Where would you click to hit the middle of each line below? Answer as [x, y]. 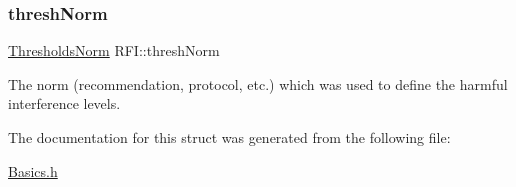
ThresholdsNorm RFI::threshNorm [114, 50]
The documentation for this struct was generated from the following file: [229, 137]
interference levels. [64, 103]
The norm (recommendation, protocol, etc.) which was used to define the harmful [258, 83]
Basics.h [33, 170]
